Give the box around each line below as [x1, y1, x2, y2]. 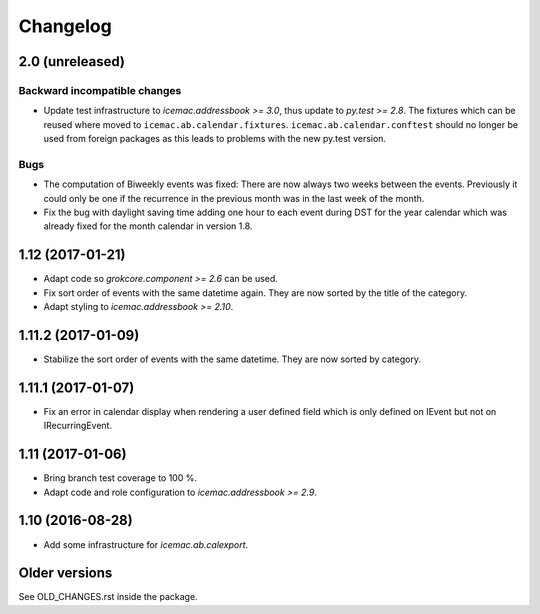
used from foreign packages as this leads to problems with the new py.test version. [43, 133, 387, 145]
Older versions [18, 565, 113, 582]
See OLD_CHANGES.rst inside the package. [18, 591, 199, 603]
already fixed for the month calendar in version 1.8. [43, 220, 253, 232]
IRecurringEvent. [43, 420, 113, 432]
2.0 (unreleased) [18, 53, 125, 70]
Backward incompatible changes [18, 83, 182, 97]
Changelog [18, 15, 112, 37]
